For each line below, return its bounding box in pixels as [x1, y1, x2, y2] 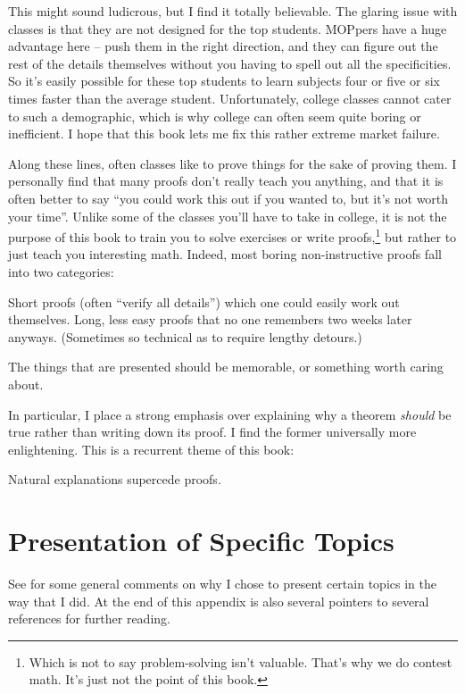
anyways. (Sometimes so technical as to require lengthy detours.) [8, 327, 362, 346]
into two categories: [8, 262, 114, 280]
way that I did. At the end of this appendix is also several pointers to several [8, 591, 429, 610]
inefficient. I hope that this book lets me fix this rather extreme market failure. [8, 124, 440, 143]
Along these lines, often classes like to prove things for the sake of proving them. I [8, 154, 457, 172]
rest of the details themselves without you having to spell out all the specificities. [8, 54, 452, 72]
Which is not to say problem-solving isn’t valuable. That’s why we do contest [29, 652, 453, 671]
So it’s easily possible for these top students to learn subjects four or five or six [8, 71, 440, 90]
